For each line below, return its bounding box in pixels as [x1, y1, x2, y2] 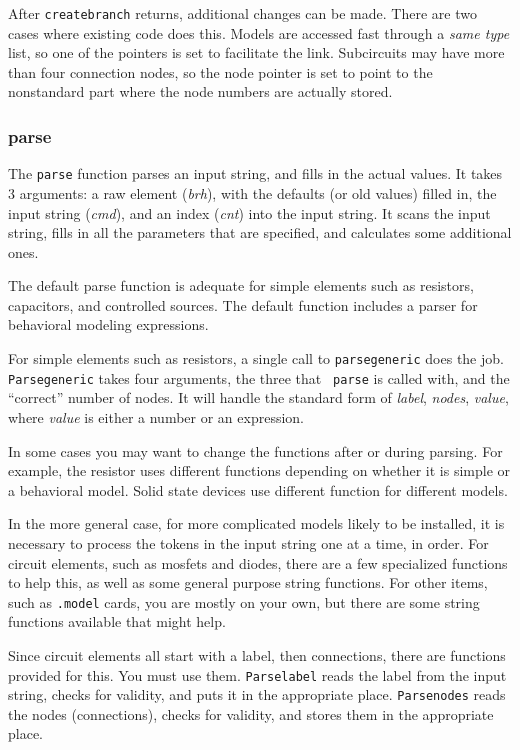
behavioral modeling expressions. [8, 314, 209, 335]
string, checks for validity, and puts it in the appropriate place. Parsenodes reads [8, 684, 506, 705]
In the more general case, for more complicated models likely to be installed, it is [8, 513, 505, 534]
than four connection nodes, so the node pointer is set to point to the [8, 61, 433, 82]
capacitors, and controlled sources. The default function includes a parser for [8, 294, 478, 315]
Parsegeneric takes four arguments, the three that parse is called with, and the [8, 367, 510, 388]
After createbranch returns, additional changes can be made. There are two [8, 3, 477, 23]
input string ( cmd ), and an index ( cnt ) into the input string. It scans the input [8, 202, 491, 223]
